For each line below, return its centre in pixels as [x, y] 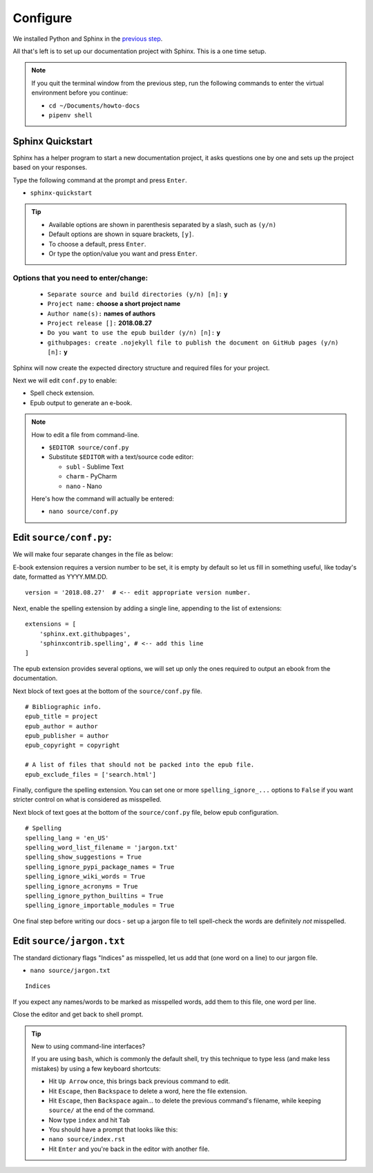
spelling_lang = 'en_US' [67, 838]
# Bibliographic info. [64, 707]
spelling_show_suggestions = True [83, 857]
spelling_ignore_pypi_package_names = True [100, 867]
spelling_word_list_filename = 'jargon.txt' [102, 847]
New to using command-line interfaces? [88, 1046]
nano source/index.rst [87, 1140]
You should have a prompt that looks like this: [113, 1130]
